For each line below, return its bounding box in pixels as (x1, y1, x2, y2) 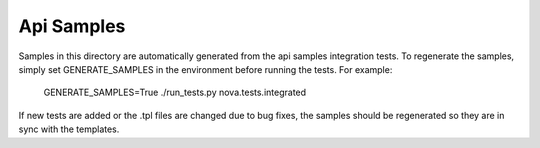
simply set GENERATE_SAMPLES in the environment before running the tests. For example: (18, 63, 393, 75)
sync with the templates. (18, 123, 120, 135)
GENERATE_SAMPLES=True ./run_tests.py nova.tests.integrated (43, 86, 307, 99)
